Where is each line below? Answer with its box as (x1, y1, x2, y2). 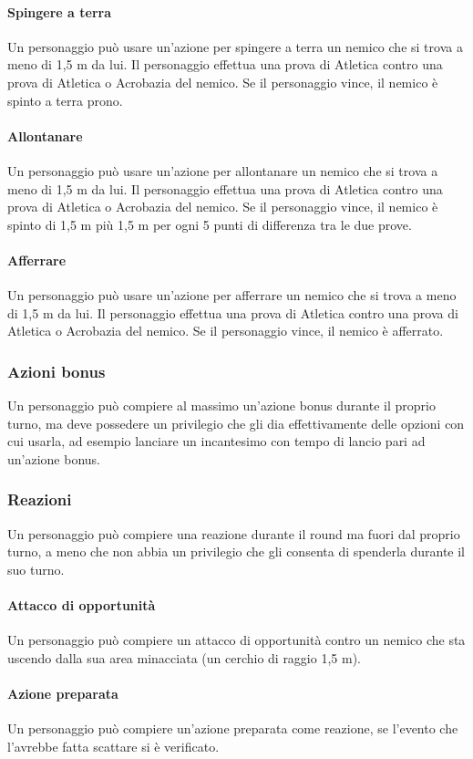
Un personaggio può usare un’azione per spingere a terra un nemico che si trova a (7, 36, 463, 56)
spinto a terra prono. (7, 90, 123, 109)
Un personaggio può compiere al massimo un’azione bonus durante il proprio (7, 396, 436, 415)
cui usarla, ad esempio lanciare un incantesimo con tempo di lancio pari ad (7, 431, 426, 451)
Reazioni (7, 488, 72, 511)
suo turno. (7, 559, 65, 578)
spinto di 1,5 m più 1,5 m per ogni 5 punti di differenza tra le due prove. (7, 214, 412, 234)
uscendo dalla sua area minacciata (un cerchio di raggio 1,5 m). (7, 648, 361, 667)
